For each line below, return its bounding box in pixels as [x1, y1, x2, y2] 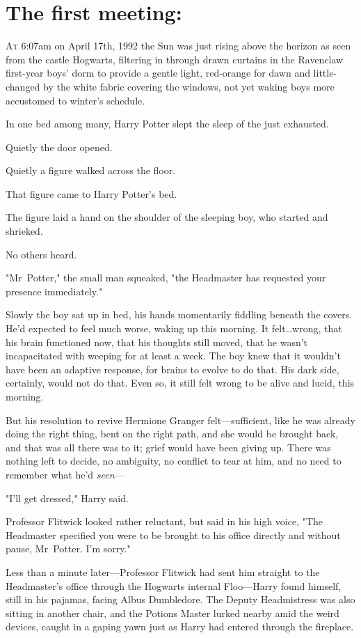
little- [313, 65, 337, 80]
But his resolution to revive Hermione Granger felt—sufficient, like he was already [6, 412, 355, 427]
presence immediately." [6, 283, 103, 298]
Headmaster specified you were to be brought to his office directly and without [6, 527, 341, 542]
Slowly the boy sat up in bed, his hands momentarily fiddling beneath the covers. [6, 307, 353, 322]
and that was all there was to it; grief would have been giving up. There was [6, 439, 331, 454]
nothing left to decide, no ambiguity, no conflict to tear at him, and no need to [6, 453, 342, 468]
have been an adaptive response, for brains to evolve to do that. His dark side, [6, 361, 339, 376]
